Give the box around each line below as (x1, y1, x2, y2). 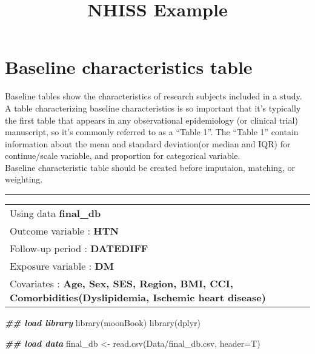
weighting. (5, 173, 43, 185)
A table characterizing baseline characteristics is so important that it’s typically (5, 101, 301, 114)
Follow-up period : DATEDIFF (10, 241, 148, 256)
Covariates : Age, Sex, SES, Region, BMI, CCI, (10, 276, 233, 291)
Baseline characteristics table (5, 55, 253, 79)
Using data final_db (10, 206, 101, 221)
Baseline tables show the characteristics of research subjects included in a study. (5, 90, 302, 102)
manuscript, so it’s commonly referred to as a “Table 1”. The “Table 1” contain (5, 125, 299, 138)
